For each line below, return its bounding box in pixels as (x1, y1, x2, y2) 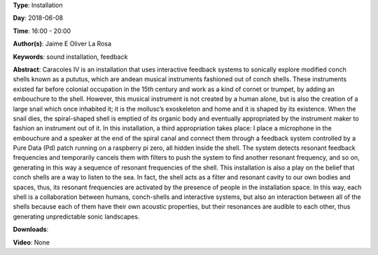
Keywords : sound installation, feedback (13, 53, 128, 61)
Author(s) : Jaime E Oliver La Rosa (13, 39, 112, 48)
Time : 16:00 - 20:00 (13, 27, 71, 35)
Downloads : (13, 225, 49, 234)
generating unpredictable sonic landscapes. (13, 212, 140, 221)
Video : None (13, 238, 50, 247)
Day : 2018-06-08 (13, 14, 64, 22)
